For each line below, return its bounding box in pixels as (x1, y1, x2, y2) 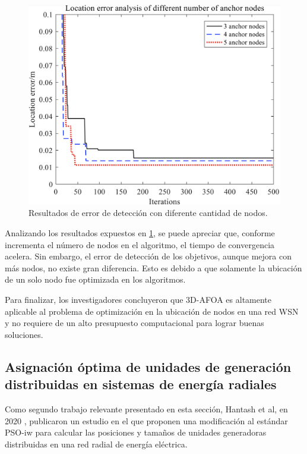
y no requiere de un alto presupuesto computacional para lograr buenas (5, 317, 264, 329)
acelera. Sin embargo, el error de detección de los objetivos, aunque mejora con (5, 250, 292, 262)
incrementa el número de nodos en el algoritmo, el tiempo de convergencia (5, 238, 275, 251)
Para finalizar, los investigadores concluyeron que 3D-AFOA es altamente (5, 293, 272, 305)
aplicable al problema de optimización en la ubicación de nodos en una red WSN (5, 305, 299, 317)
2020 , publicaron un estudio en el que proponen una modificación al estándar (5, 414, 288, 427)
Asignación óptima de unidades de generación (5, 357, 292, 375)
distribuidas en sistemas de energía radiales (5, 375, 277, 393)
